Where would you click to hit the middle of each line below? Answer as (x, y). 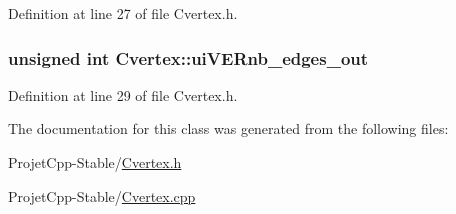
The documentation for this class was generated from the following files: (228, 128)
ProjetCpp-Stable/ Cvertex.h (95, 162)
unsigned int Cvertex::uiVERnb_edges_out (188, 57)
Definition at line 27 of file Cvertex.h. (123, 13)
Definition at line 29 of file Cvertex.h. (123, 94)
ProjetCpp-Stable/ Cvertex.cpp (102, 195)
